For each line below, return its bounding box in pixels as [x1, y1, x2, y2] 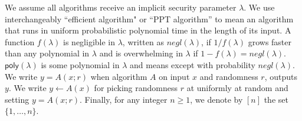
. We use [244, 1, 275, 13]
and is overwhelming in [99, 47, 183, 59]
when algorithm [90, 70, 147, 82]
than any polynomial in [5, 47, 90, 59]
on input [159, 70, 190, 82]
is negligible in [63, 35, 116, 48]
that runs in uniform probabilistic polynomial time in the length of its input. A [5, 24, 291, 36]
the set [264, 93, 288, 105]
